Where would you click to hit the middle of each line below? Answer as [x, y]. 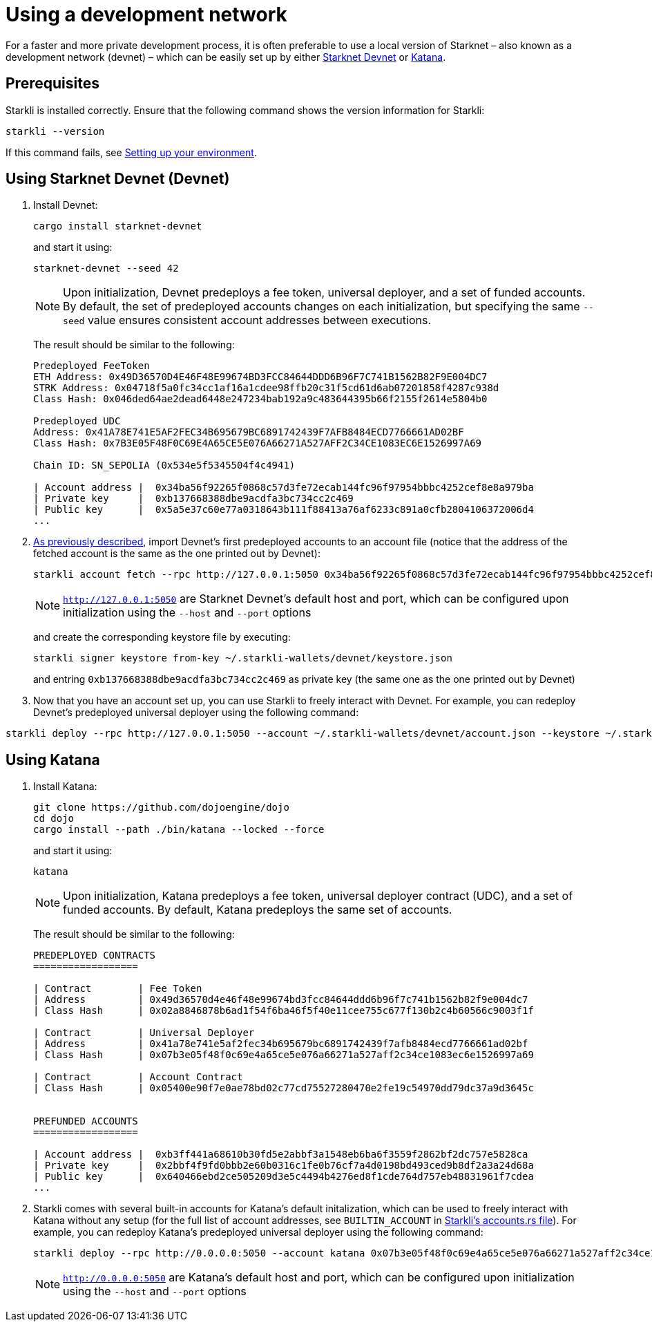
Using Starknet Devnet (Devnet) [118, 179]
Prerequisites [52, 84]
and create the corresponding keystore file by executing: [162, 637]
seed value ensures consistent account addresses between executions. [247, 320]
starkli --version [55, 131]
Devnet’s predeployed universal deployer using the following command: [196, 713]
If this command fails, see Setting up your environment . [131, 152]
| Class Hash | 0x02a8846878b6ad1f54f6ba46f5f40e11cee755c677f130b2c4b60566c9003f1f [284, 1011]
